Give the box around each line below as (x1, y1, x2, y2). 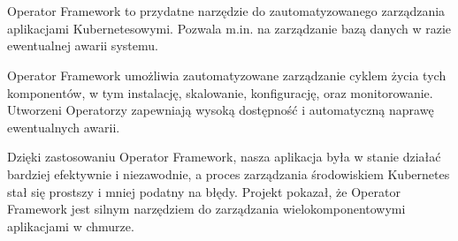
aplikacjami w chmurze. (7, 216, 134, 235)
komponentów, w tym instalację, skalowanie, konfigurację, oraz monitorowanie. (7, 83, 433, 102)
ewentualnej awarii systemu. (7, 36, 158, 55)
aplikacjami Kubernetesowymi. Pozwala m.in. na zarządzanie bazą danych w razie (7, 19, 452, 37)
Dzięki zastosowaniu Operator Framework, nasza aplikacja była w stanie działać (7, 147, 441, 166)
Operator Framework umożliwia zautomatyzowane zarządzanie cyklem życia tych (7, 65, 447, 84)
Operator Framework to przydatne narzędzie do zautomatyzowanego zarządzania (7, 2, 446, 20)
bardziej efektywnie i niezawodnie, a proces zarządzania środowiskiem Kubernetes (7, 164, 450, 183)
